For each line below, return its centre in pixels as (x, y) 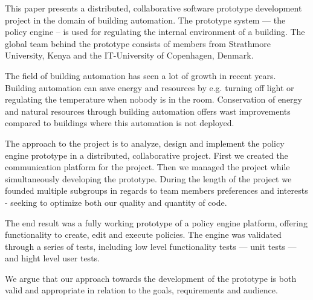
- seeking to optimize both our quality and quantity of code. (116, 202)
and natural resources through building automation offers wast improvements (148, 111)
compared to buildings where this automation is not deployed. (120, 123)
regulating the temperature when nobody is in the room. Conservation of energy (153, 99)
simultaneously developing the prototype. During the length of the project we (148, 178)
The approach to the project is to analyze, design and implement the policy (145, 143)
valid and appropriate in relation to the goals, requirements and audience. (141, 290)
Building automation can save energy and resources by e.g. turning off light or (150, 87)
